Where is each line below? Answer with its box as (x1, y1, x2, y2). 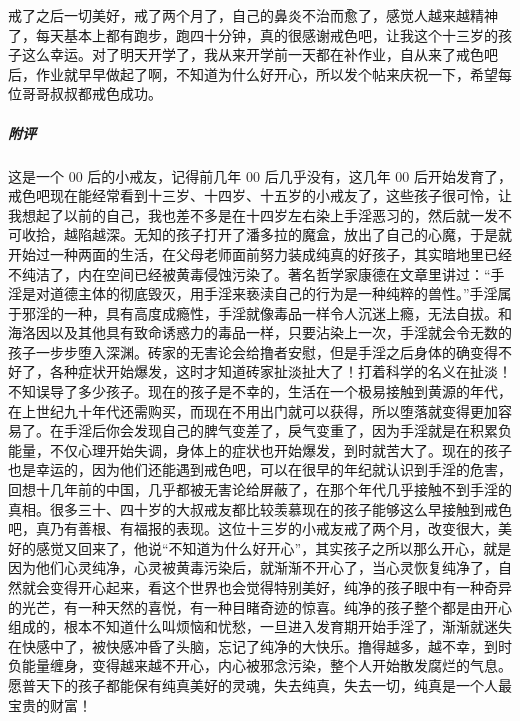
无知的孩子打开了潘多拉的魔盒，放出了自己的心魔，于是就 (133, 224, 512, 245)
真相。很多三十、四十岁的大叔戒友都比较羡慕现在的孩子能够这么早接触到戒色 (8, 498, 512, 519)
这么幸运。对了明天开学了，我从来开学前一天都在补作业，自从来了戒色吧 (21, 44, 498, 65)
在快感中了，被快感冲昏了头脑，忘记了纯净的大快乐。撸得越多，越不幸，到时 (8, 635, 512, 656)
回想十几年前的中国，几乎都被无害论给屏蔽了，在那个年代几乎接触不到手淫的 (8, 479, 512, 500)
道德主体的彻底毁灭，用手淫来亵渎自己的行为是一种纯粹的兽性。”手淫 (49, 283, 498, 304)
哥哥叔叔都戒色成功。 (21, 83, 162, 104)
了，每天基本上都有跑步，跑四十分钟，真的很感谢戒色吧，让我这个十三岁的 (8, 24, 498, 45)
